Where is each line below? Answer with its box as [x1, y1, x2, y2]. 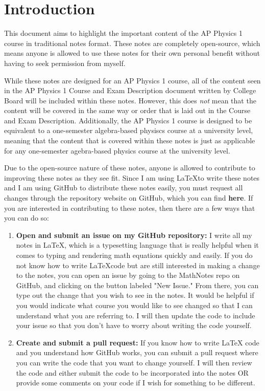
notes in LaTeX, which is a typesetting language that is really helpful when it [16, 240, 259, 250]
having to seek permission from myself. [4, 57, 126, 68]
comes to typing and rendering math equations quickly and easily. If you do [16, 250, 253, 260]
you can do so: [4, 212, 49, 223]
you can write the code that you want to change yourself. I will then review [16, 357, 252, 367]
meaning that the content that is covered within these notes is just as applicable [4, 135, 255, 146]
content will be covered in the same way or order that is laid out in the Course [4, 105, 251, 116]
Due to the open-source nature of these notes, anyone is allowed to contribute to [4, 162, 255, 173]
